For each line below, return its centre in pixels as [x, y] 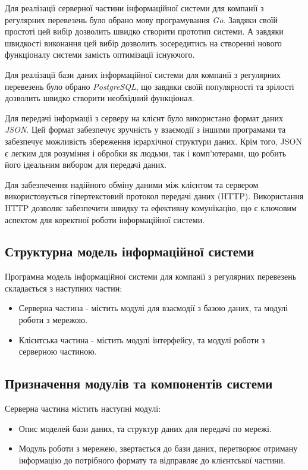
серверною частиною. [58, 351]
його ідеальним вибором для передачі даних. [86, 164]
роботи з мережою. [53, 320]
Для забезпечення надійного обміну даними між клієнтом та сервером [132, 184]
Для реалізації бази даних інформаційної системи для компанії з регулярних [143, 74]
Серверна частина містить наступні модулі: [83, 408]
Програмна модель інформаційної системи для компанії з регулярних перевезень [151, 276]
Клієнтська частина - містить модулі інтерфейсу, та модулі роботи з [142, 339]
